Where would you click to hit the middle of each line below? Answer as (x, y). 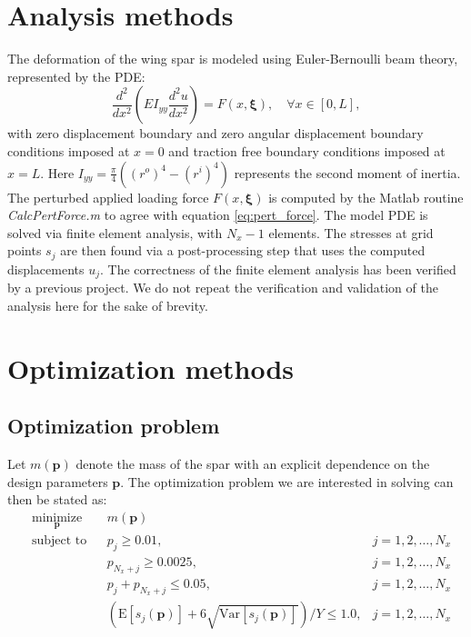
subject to (59, 541)
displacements (46, 269)
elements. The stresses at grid (351, 232)
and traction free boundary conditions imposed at (307, 150)
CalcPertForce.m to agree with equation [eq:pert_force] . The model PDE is (218, 215)
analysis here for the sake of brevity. (108, 305)
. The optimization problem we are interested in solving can (287, 481)
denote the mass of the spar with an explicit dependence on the (253, 463)
